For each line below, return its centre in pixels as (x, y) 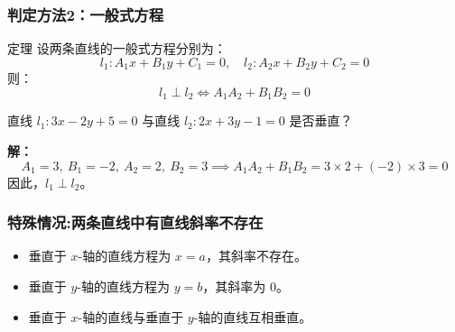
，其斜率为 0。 (246, 286)
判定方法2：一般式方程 (85, 14)
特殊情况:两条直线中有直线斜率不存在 (135, 222)
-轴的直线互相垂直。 (253, 316)
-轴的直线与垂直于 (131, 316)
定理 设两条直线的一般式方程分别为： (117, 48)
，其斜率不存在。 (256, 256)
